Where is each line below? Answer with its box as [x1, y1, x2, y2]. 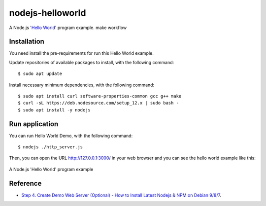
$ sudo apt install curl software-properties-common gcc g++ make [18, 94, 182, 99]
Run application [9, 120, 59, 128]
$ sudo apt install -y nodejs [18, 107, 91, 113]
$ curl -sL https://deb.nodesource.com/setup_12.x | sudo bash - [18, 100, 179, 106]
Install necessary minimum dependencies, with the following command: [9, 82, 155, 88]
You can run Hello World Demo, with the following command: [9, 133, 133, 138]
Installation [9, 37, 44, 46]
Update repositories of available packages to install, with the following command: [9, 59, 174, 65]
